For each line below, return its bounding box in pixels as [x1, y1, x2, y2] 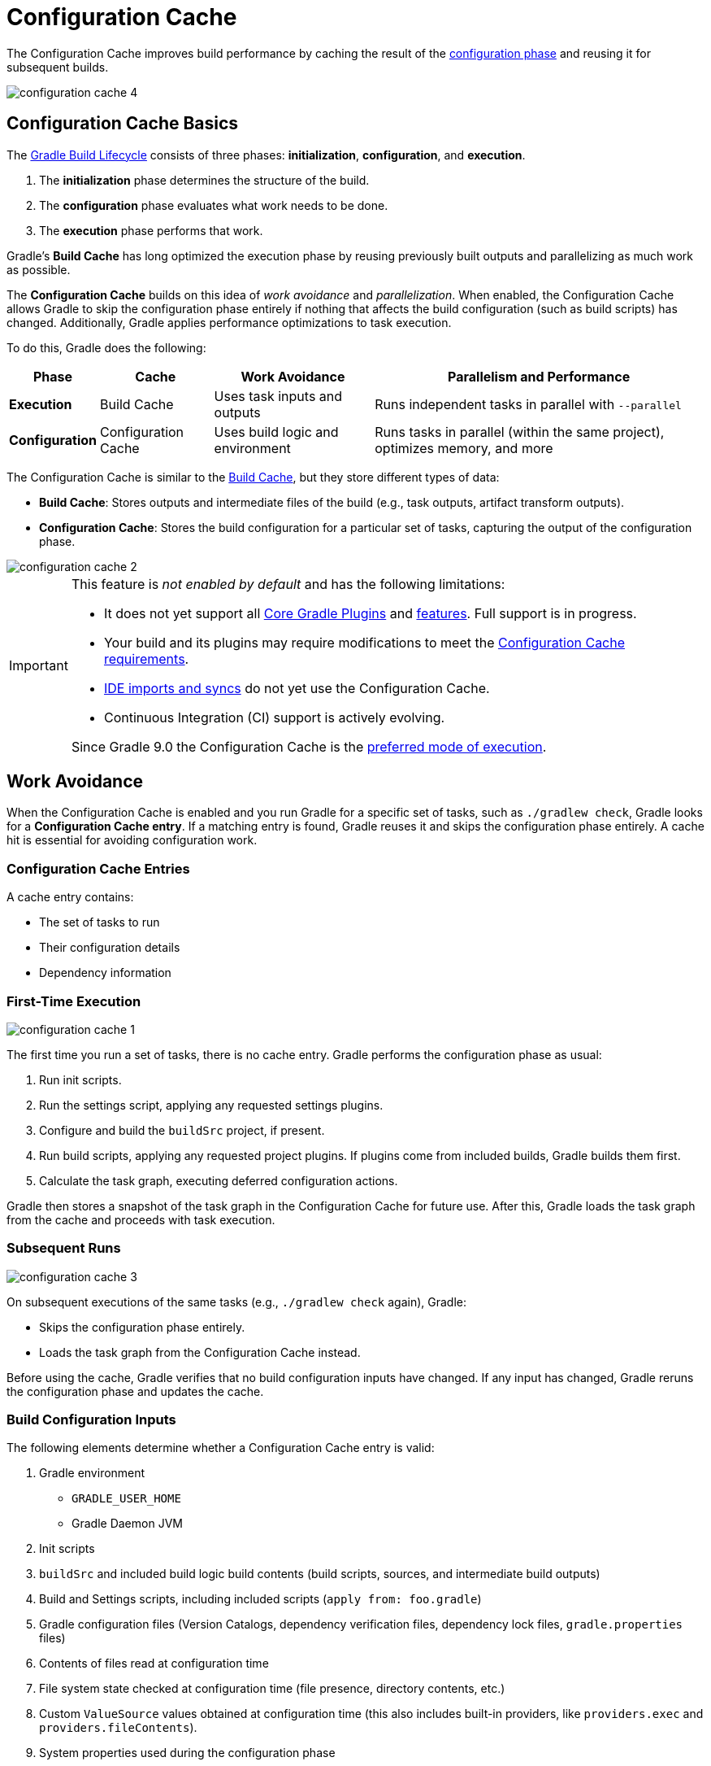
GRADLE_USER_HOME [72, 1492, 181, 1506]
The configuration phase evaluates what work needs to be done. [39, 198, 388, 212]
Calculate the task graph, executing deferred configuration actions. [39, 1173, 398, 1188]
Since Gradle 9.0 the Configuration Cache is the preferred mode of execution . [71, 738, 547, 755]
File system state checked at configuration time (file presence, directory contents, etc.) [39, 1681, 505, 1696]
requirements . [103, 650, 189, 667]
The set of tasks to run [39, 915, 160, 930]
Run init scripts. [39, 1072, 122, 1087]
